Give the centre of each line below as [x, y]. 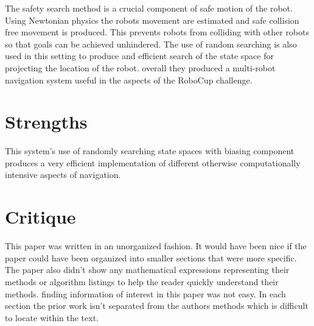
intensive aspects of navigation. [63, 175]
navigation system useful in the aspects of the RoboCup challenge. [129, 80]
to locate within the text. [52, 317]
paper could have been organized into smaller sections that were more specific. [151, 257]
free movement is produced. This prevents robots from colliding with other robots [157, 32]
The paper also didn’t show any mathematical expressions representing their [147, 270]
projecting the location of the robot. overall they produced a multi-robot [140, 67]
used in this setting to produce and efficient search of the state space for [139, 56]
